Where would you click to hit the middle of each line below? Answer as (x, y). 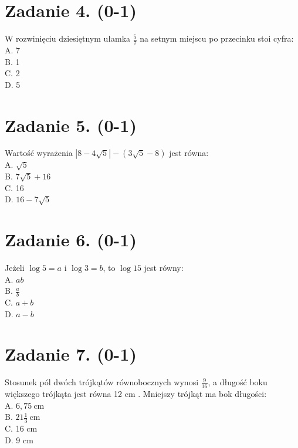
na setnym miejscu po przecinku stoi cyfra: (217, 38)
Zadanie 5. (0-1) (71, 125)
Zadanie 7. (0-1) (71, 354)
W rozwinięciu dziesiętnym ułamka (68, 38)
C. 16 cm (21, 428)
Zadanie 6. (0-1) (71, 240)
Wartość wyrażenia (39, 153)
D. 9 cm (19, 439)
